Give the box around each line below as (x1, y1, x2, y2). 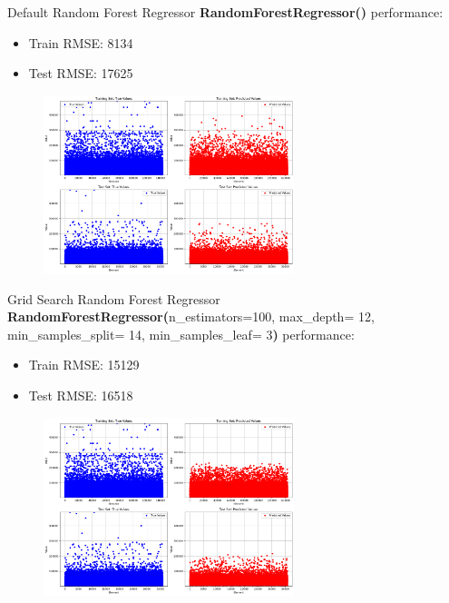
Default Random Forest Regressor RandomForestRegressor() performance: (7, 3, 444, 21)
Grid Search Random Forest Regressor (7, 289, 220, 308)
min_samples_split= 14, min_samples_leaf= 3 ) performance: (7, 324, 355, 343)
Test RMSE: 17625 (28, 64, 133, 83)
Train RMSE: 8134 (28, 33, 133, 52)
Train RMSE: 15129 (28, 355, 140, 374)
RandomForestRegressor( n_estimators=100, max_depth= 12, (7, 307, 375, 326)
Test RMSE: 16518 (28, 385, 133, 404)
